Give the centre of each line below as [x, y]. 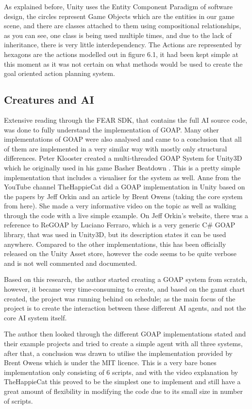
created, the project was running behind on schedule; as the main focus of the [120, 298]
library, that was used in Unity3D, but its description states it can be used [115, 234]
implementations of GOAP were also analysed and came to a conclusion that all [123, 139]
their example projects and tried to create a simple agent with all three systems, [123, 344]
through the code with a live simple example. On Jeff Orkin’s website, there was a [126, 215]
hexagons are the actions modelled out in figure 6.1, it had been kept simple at [121, 54]
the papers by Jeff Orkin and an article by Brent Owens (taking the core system [123, 196]
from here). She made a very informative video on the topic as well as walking [120, 206]
